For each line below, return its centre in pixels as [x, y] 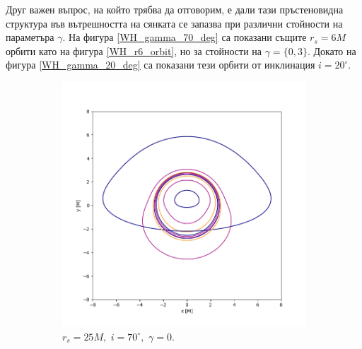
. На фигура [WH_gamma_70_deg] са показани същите [185, 37]
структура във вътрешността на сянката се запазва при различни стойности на [174, 23]
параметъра [30, 37]
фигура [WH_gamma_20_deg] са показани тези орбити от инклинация [160, 65]
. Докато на [332, 51]
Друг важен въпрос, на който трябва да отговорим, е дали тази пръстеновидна [175, 9]
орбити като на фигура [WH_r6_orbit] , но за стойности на [134, 51]
